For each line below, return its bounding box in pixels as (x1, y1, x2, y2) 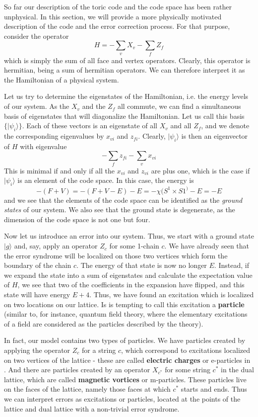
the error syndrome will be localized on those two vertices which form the (4, 250, 228, 260)
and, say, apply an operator (14, 241, 98, 251)
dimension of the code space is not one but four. (4, 214, 150, 224)
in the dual (221, 364, 254, 375)
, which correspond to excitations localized (121, 344, 250, 355)
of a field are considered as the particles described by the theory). (4, 318, 203, 329)
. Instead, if (214, 260, 249, 270)
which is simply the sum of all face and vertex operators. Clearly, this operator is (4, 55, 251, 65)
